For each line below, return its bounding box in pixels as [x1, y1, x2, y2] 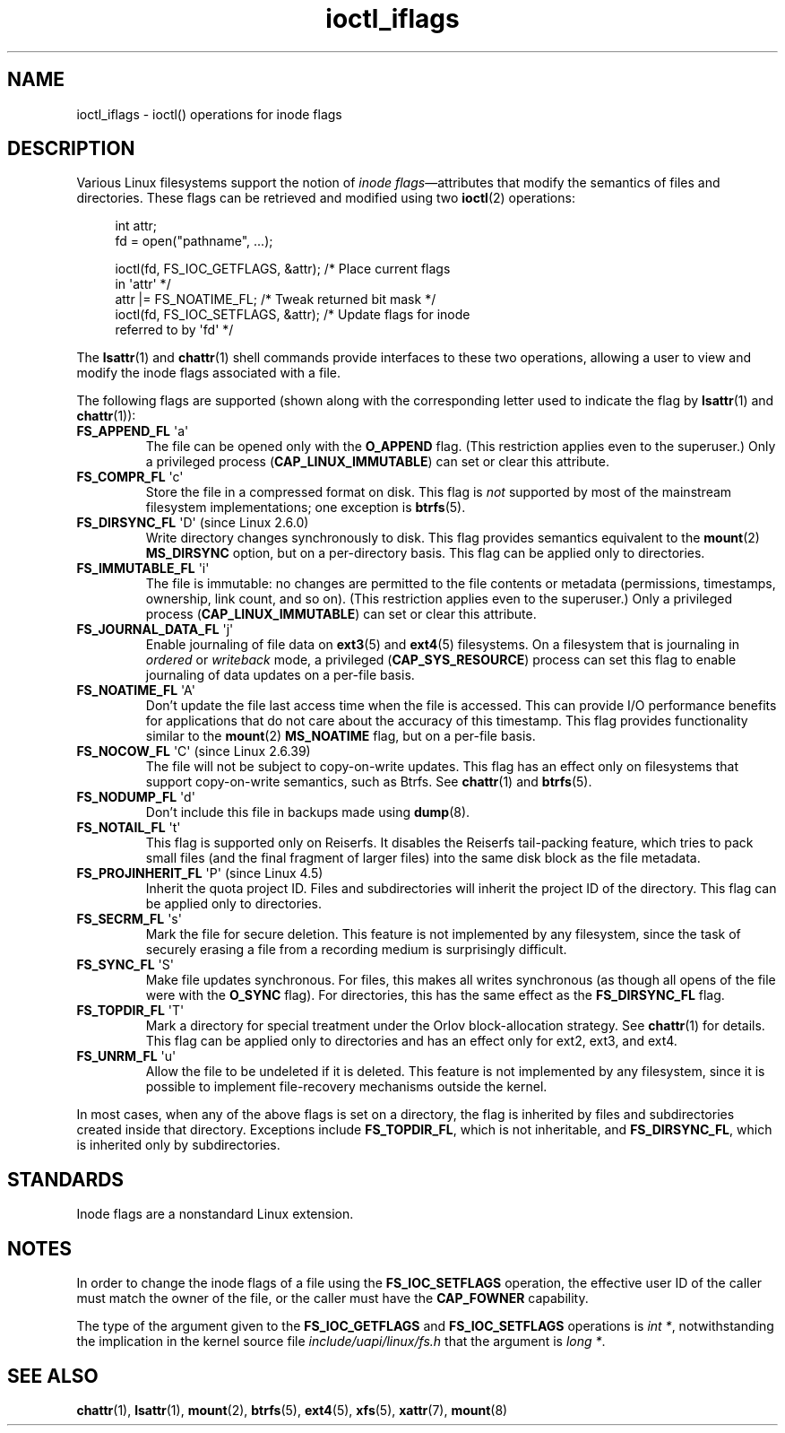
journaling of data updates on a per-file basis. [145, 667, 415, 683]
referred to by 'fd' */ [115, 322, 234, 338]
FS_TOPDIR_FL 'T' [76, 1003, 185, 1019]
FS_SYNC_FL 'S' [76, 957, 174, 973]
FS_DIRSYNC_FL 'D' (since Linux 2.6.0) [76, 515, 309, 531]
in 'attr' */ [115, 276, 171, 292]
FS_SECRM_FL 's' [76, 911, 182, 927]
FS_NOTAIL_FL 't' [76, 820, 181, 836]
